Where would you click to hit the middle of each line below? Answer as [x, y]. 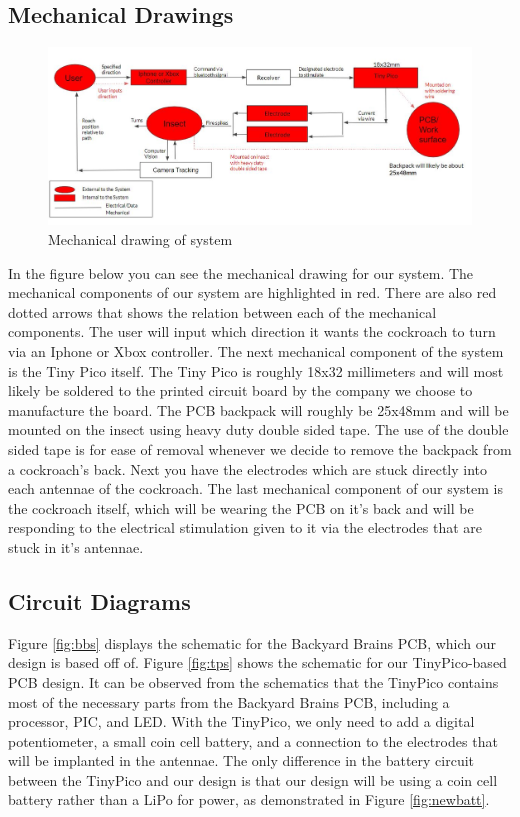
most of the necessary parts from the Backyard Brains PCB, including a [229, 701]
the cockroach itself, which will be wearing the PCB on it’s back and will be [241, 507]
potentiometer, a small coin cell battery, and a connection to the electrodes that [253, 740]
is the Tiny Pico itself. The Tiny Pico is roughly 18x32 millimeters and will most [256, 370]
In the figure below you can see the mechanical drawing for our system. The [241, 272]
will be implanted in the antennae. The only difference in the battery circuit [241, 760]
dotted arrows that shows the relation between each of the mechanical [222, 311]
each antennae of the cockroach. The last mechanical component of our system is [255, 488]
